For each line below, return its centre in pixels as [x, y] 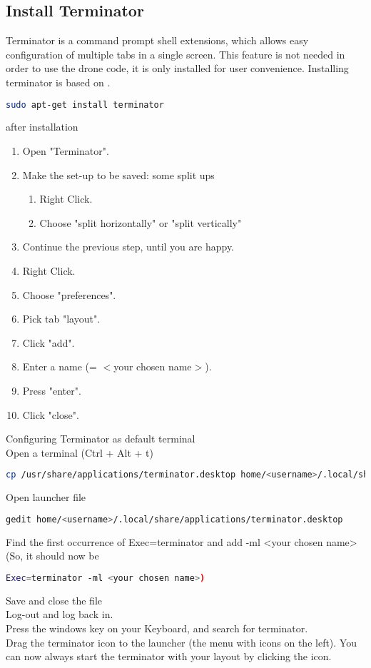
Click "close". [51, 414]
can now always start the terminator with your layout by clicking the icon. [169, 656]
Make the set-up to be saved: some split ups [118, 174]
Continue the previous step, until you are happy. [128, 247]
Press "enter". [52, 390]
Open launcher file [46, 497]
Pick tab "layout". [61, 319]
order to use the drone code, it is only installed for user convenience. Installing [177, 68]
